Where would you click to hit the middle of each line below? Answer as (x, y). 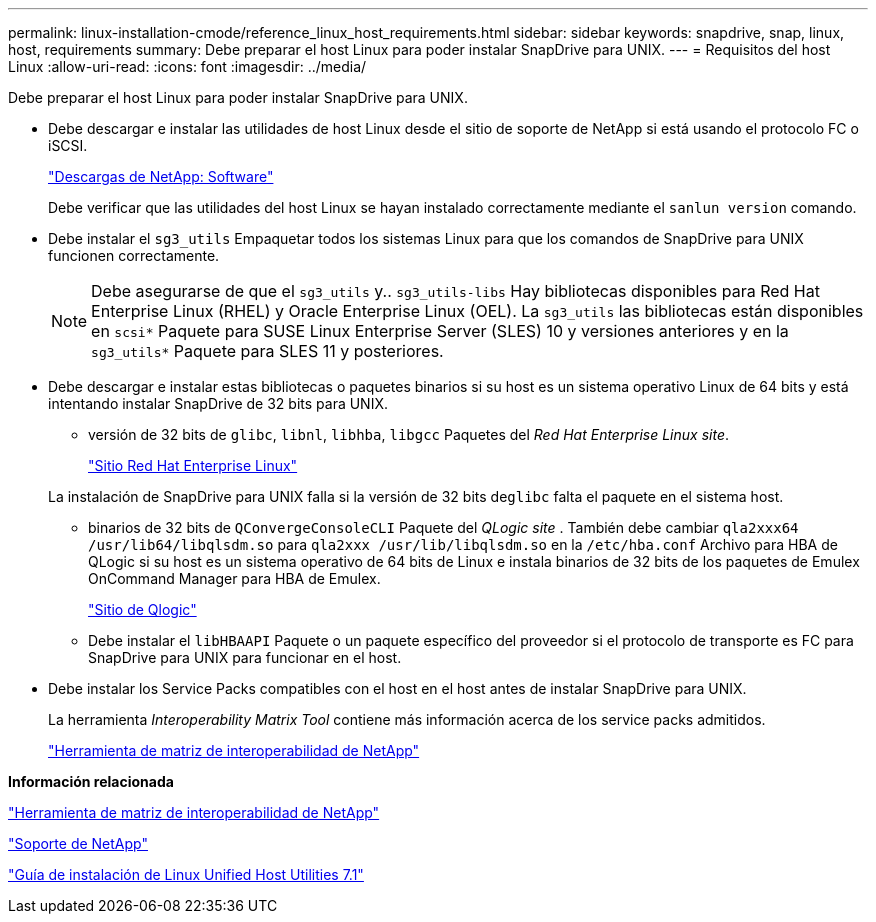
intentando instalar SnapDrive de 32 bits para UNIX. (218, 403)
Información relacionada (91, 781)
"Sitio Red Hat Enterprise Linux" (193, 465)
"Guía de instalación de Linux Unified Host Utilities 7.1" (186, 874)
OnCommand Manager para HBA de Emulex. (234, 578)
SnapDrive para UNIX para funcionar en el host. (245, 657)
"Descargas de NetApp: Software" (161, 176)
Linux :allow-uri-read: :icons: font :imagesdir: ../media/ (187, 66)
